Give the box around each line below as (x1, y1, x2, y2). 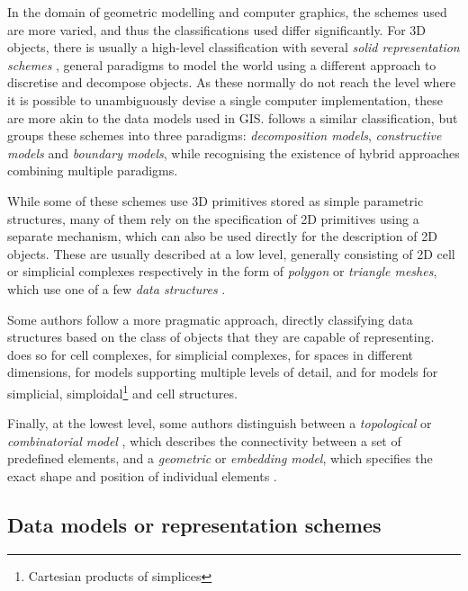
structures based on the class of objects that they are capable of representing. (7, 327, 435, 346)
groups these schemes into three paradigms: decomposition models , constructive (7, 126, 442, 145)
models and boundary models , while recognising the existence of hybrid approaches (7, 143, 460, 162)
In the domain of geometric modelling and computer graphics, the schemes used (7, 3, 447, 21)
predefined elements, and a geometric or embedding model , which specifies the (7, 449, 433, 468)
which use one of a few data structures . (7, 279, 226, 298)
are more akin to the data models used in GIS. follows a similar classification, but (7, 108, 458, 127)
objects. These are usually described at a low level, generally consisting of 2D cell (7, 244, 455, 263)
